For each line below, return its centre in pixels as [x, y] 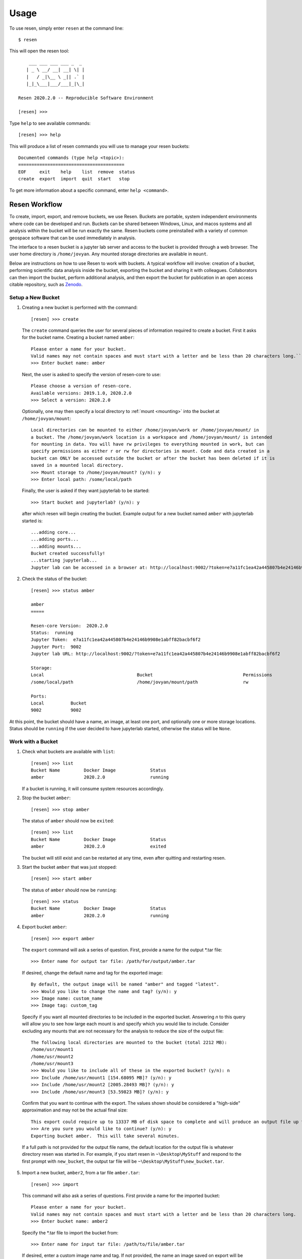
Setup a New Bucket [34, 297]
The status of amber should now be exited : [68, 820]
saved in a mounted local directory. [78, 465]
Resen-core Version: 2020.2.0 [69, 625]
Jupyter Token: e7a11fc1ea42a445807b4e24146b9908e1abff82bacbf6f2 [116, 640]
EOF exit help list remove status [77, 172]
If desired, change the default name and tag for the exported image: [92, 972]
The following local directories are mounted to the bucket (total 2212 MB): [129, 1042]
